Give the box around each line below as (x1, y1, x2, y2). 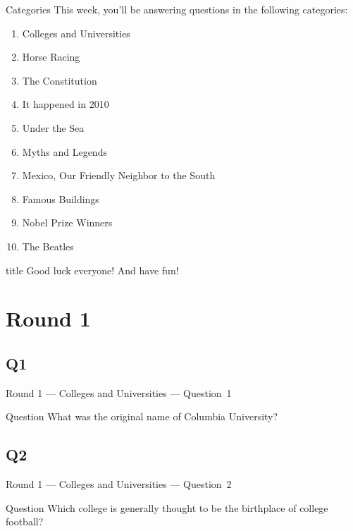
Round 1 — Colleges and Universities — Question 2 (6, 477, 232, 492)
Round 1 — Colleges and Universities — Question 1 (6, 385, 232, 400)
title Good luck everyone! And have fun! (6, 262, 179, 277)
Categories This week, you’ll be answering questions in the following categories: (6, 2, 348, 16)
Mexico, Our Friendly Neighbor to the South (22, 168, 216, 183)
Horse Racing (22, 49, 80, 64)
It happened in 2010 (22, 97, 109, 111)
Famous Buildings (22, 191, 99, 206)
